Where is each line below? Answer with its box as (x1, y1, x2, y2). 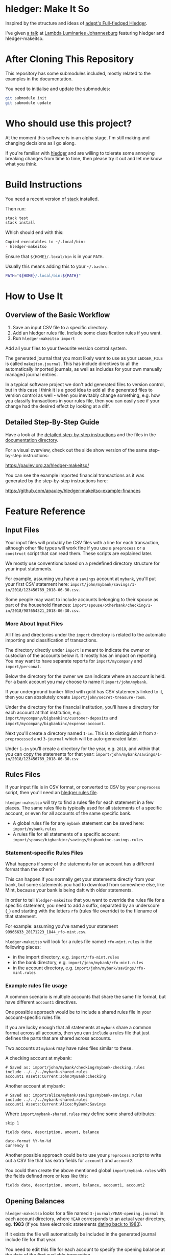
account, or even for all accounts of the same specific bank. (5, 810, 132, 816)
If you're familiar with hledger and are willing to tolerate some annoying (5, 150, 155, 156)
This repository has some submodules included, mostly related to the (5, 70, 151, 76)
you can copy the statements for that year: (5, 751, 95, 757)
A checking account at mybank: (5, 1055, 72, 1061)
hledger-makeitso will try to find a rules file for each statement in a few (5, 799, 154, 805)
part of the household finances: (5, 602, 71, 608)
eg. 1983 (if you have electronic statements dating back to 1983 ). (5, 1221, 142, 1227)
